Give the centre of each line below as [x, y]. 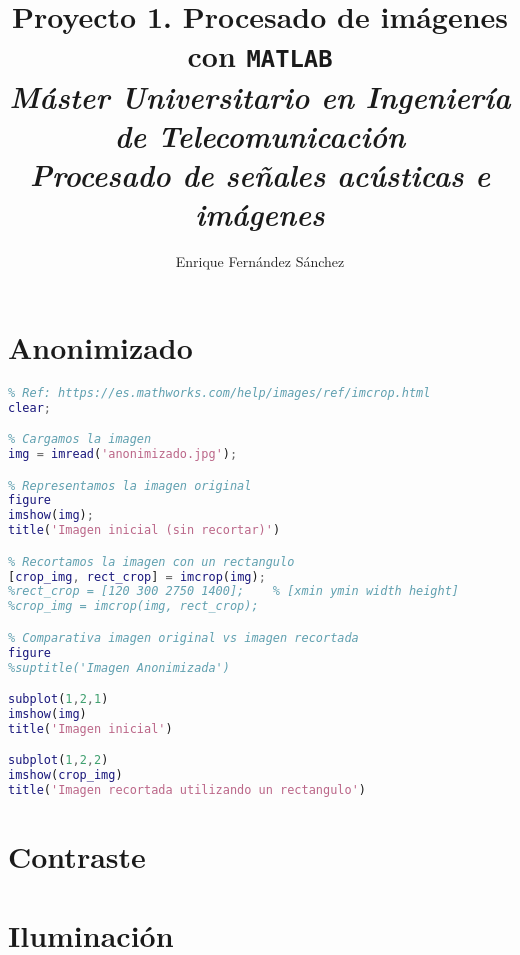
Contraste [77, 856]
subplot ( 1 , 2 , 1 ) [58, 699]
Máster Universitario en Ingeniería [260, 96]
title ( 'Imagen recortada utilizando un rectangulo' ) [187, 790]
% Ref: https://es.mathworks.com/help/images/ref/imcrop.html [219, 392]
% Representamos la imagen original [130, 485]
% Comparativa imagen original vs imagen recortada [183, 637]
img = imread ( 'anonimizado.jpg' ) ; [123, 454]
